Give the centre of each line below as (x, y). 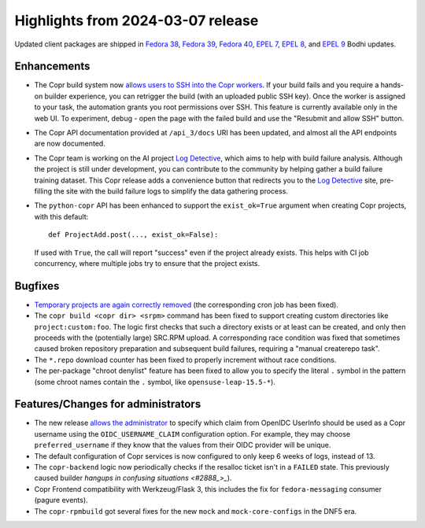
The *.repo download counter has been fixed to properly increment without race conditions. (185, 360)
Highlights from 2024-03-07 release (137, 20)
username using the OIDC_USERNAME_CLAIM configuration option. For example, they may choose (192, 434)
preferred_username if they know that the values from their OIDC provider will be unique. (183, 445)
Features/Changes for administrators (108, 404)
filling (43, 191)
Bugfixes (37, 286)
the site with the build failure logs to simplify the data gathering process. (171, 191)
